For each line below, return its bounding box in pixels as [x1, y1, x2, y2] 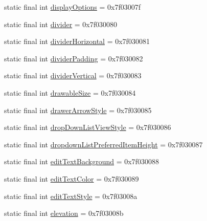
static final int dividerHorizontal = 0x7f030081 [4, 36, 150, 47]
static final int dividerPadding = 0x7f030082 [4, 53, 143, 63]
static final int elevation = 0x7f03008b [4, 208, 124, 218]
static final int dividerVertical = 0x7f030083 [4, 70, 142, 81]
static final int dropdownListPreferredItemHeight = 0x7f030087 [4, 139, 203, 149]
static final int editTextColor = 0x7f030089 [4, 173, 139, 184]
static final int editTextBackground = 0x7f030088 [4, 156, 159, 167]
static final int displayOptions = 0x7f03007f [4, 2, 141, 12]
